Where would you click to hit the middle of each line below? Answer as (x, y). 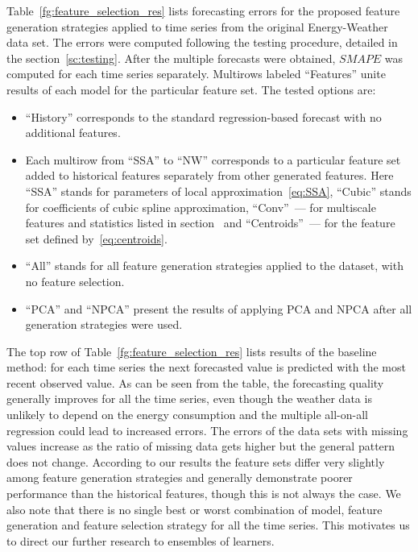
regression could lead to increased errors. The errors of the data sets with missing (207, 430)
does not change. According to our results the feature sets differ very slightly (196, 461)
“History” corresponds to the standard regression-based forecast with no (203, 116)
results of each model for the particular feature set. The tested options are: (191, 89)
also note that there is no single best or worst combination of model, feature (195, 509)
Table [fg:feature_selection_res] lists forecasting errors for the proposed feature (203, 10)
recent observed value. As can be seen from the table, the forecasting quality (195, 382)
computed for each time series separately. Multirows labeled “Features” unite (196, 74)
